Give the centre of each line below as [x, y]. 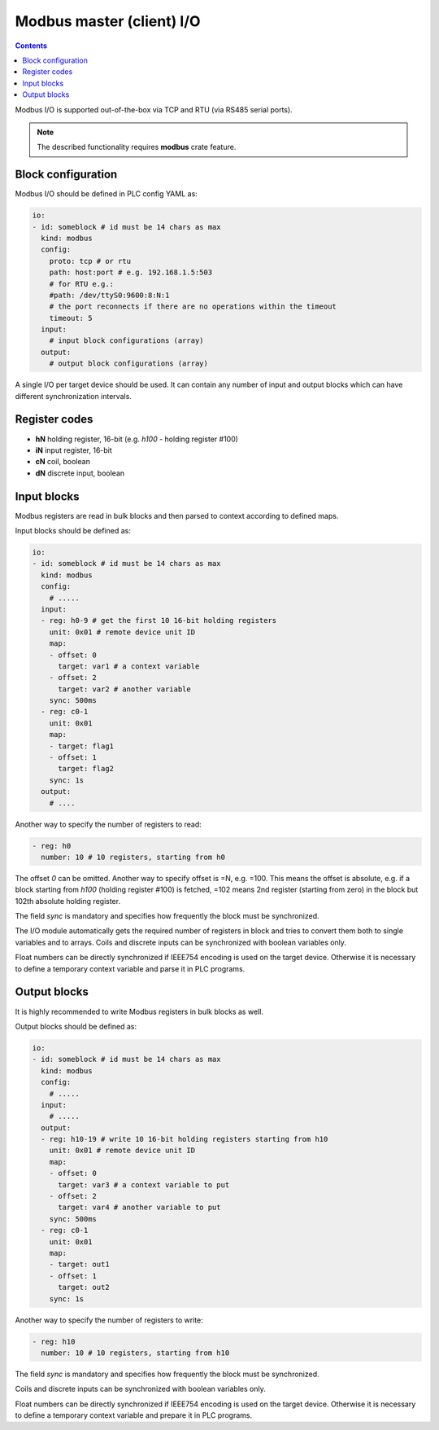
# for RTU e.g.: [81, 284]
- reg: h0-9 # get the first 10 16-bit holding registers [159, 621]
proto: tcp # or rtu [90, 261]
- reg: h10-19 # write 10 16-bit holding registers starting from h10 [185, 1139]
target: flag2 [86, 769]
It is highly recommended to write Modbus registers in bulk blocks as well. [139, 1011]
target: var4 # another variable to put [139, 1208]
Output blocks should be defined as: [76, 1026]
